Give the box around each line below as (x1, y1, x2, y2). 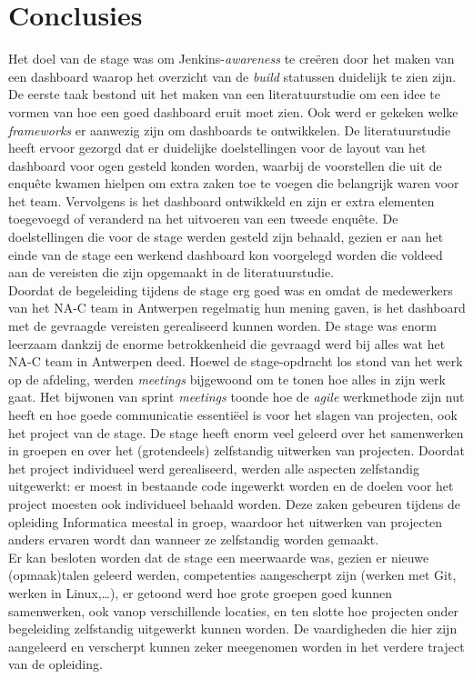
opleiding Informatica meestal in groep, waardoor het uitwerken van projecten (8, 512, 443, 531)
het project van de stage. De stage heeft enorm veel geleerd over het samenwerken (8, 423, 464, 442)
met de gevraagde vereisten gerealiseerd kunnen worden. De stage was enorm (8, 316, 437, 335)
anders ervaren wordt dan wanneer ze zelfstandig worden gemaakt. (8, 530, 379, 549)
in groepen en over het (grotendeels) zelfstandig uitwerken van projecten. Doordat (8, 441, 465, 460)
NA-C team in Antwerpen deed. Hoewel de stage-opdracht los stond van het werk (8, 352, 463, 371)
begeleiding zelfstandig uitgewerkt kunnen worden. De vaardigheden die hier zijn (8, 619, 458, 638)
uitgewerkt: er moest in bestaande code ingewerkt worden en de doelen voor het (8, 476, 454, 495)
